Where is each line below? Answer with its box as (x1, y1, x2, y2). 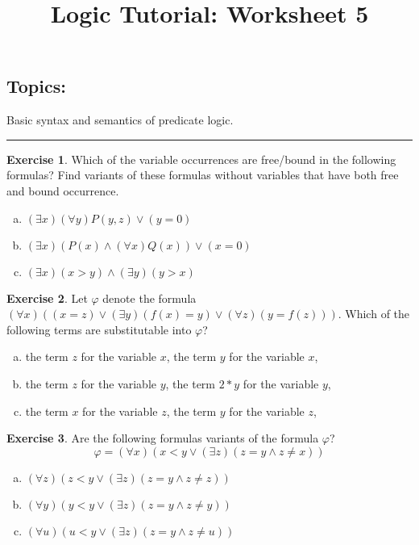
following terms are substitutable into (6, 321, 192, 337)
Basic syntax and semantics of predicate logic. (6, 111, 234, 128)
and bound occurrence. (6, 182, 119, 199)
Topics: (6, 73, 66, 99)
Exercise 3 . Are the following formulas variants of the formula (6, 430, 319, 446)
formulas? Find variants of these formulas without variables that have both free (6, 166, 399, 183)
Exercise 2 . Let (6, 289, 88, 306)
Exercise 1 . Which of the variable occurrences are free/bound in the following (6, 150, 396, 167)
